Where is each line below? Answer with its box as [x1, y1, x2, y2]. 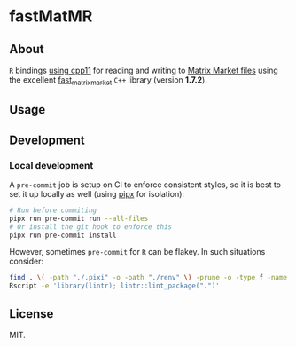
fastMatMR [9, 6, 93, 27]
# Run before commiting [9, 206, 97, 215]
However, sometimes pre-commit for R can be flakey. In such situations [9, 247, 266, 257]
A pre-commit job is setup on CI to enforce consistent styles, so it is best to [9, 179, 282, 190]
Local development [9, 159, 94, 171]
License [9, 306, 54, 321]
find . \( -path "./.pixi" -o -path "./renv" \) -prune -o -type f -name [9, 273, 288, 282]
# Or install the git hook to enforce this [9, 222, 173, 232]
